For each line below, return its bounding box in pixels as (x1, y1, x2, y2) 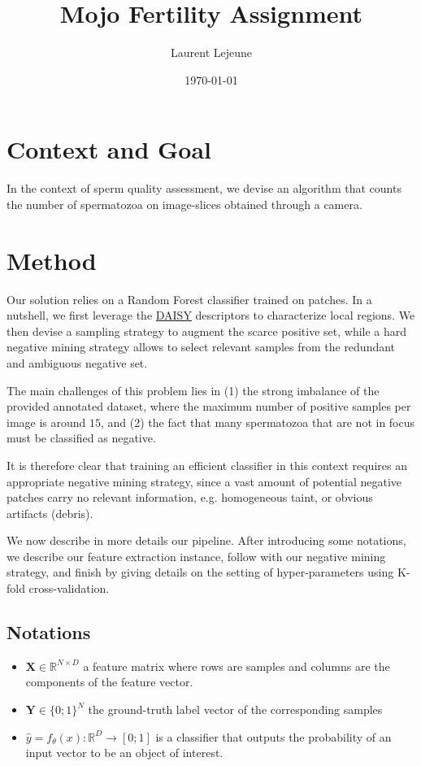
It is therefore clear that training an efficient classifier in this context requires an (7, 456, 407, 473)
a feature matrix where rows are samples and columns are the (83, 657, 390, 674)
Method (7, 243, 97, 276)
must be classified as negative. (7, 429, 156, 446)
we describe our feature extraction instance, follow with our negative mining (7, 547, 386, 564)
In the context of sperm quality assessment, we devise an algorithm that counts (7, 180, 401, 197)
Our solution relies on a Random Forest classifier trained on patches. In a (7, 290, 372, 307)
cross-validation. (28, 580, 110, 597)
